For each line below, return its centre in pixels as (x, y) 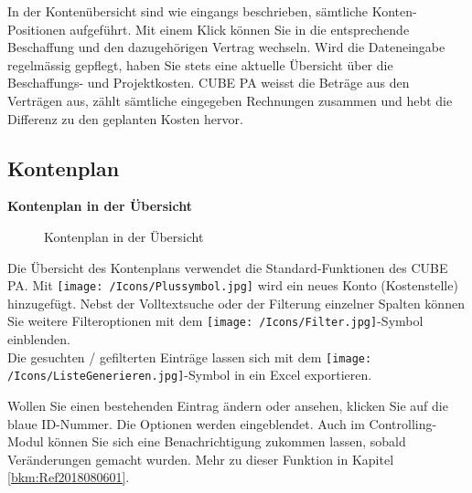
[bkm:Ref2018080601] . (69, 477)
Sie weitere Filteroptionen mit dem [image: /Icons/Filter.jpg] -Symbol (215, 321)
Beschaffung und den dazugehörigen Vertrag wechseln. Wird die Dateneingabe (226, 47)
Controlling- (403, 423)
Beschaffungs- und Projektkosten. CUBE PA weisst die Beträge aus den (209, 83)
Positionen (37, 29)
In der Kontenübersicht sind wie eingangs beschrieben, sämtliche (188, 11)
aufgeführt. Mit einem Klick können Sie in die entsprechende (240, 29)
